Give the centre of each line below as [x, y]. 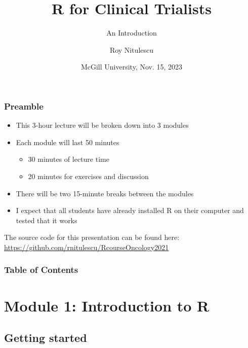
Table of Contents [41, 270]
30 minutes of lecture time [69, 159]
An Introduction [132, 33]
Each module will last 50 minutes [68, 142]
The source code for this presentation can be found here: [92, 237]
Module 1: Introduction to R [107, 305]
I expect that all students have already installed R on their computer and [130, 210]
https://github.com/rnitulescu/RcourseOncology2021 [87, 247]
